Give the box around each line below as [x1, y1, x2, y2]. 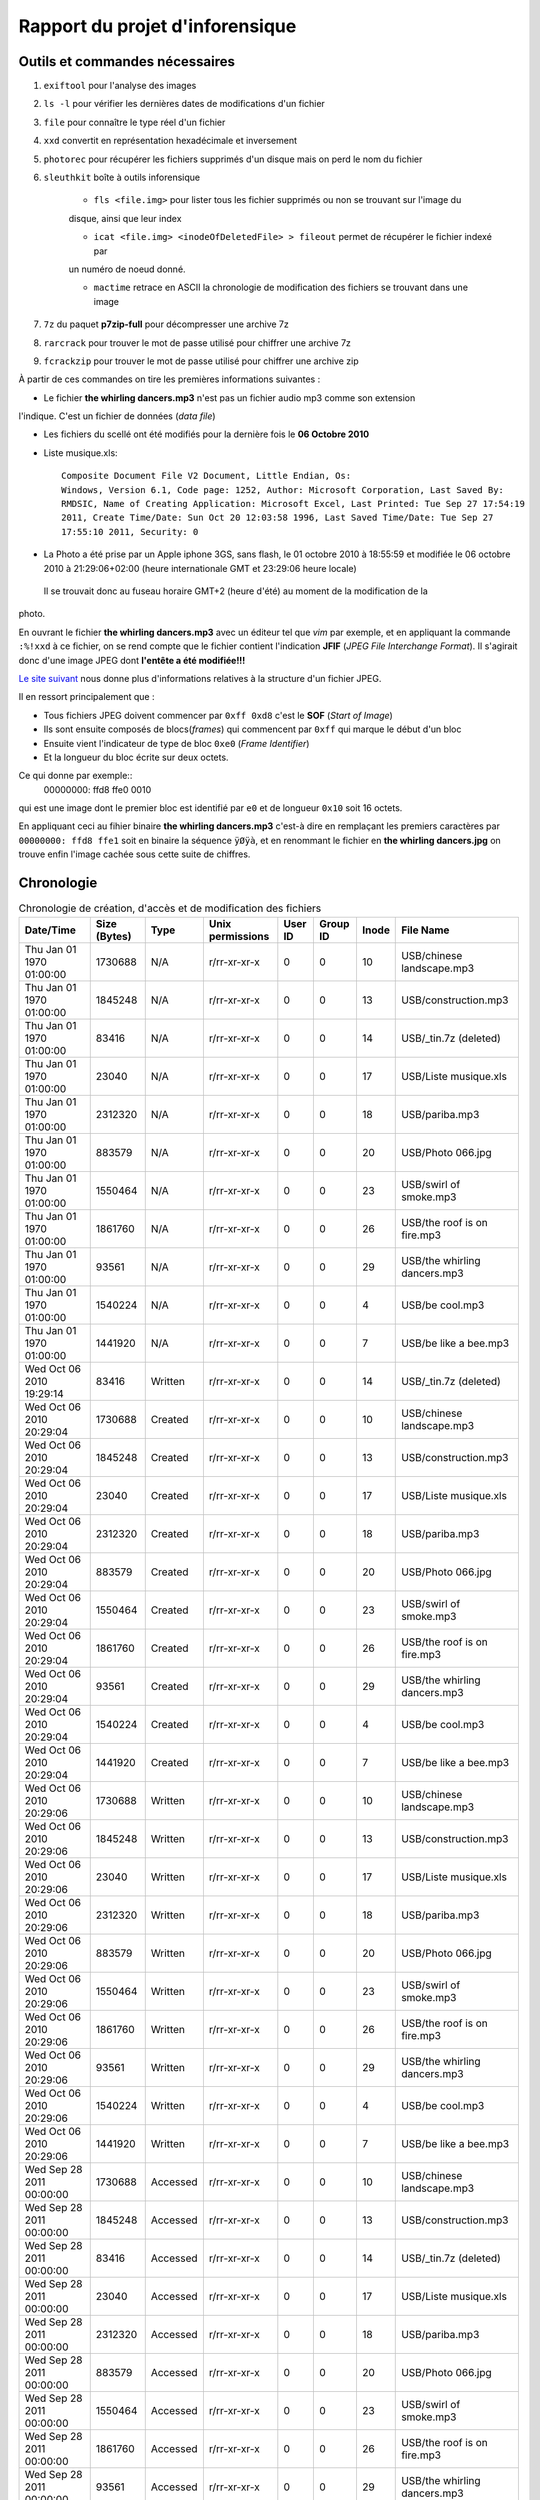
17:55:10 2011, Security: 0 [61, 526, 199, 537]
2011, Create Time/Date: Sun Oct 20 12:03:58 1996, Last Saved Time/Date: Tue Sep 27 [61, 512, 494, 524]
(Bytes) [95, 929, 132, 943]
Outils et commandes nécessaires [18, 53, 235, 70]
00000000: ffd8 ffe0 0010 [43, 783, 152, 795]
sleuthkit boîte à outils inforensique [43, 171, 200, 184]
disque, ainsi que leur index [68, 212, 182, 224]
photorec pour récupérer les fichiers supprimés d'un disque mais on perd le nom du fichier [43, 153, 423, 165]
